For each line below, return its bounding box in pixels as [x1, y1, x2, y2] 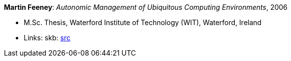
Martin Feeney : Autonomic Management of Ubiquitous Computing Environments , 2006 [4, 3, 288, 11]
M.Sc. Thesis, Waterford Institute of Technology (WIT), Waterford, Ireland [24, 18, 262, 27]
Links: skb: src [24, 33, 71, 42]
